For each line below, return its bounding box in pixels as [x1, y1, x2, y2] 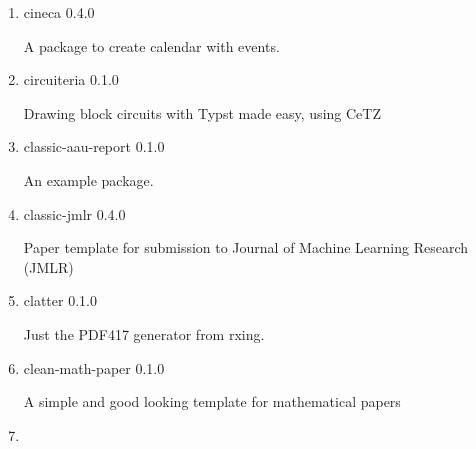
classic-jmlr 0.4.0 [23, 203, 126, 224]
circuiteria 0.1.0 [23, 69, 119, 90]
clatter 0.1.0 [23, 290, 97, 311]
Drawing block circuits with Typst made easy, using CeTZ [23, 102, 381, 123]
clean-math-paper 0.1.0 [23, 357, 165, 378]
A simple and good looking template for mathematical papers [23, 391, 401, 412]
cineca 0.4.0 [23, 2, 95, 22]
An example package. [23, 169, 154, 190]
